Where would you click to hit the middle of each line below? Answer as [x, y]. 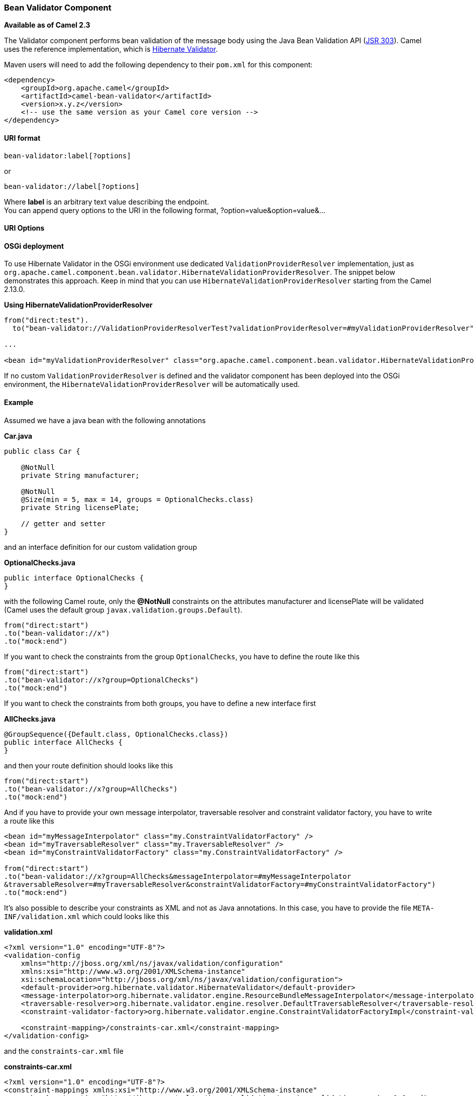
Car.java [18, 436]
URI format [22, 138]
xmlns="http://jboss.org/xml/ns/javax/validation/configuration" [152, 963]
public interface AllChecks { [64, 742]
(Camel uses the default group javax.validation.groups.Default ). [123, 610]
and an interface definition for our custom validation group [101, 547]
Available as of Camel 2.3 [47, 25]
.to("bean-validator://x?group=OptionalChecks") [101, 680]
